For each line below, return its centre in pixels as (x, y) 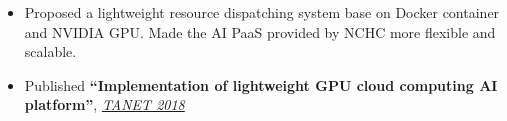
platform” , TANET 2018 (104, 104)
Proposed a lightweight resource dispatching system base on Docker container (262, 12)
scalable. (50, 51)
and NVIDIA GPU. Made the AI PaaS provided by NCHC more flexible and (260, 31)
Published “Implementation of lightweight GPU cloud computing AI (261, 84)
